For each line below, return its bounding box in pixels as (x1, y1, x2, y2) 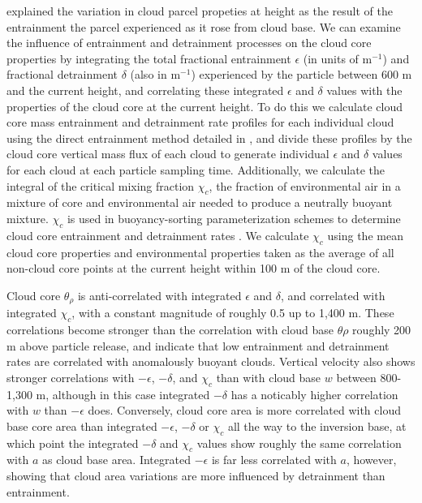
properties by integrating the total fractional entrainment (6, 49, 291, 67)
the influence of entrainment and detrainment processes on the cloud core (6, 34, 372, 51)
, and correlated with (281, 286, 385, 303)
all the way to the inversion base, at (227, 417, 407, 434)
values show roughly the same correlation (196, 434, 402, 451)
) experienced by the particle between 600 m (191, 66, 412, 83)
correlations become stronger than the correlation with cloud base (6, 320, 334, 337)
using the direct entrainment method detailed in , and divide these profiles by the (6, 129, 412, 146)
